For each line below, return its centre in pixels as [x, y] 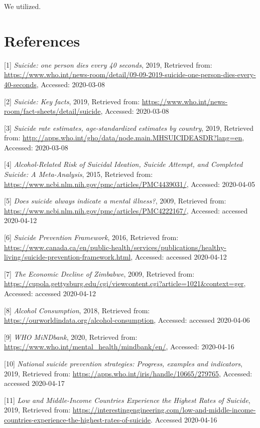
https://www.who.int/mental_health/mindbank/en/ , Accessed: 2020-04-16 [119, 347]
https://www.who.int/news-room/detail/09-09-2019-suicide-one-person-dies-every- [130, 74]
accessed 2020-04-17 [34, 383]
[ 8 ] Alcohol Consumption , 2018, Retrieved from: [77, 310]
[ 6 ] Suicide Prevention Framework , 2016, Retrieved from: [91, 237]
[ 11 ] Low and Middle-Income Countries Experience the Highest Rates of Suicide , [127, 400]
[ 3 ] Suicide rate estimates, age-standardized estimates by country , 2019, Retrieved [129, 128]
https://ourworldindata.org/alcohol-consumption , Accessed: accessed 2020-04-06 [127, 320]
